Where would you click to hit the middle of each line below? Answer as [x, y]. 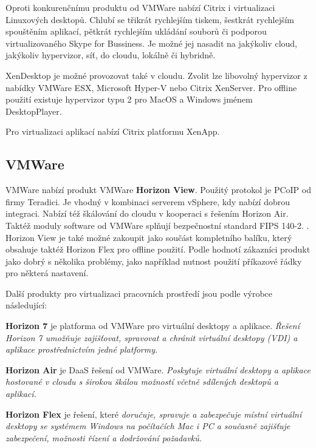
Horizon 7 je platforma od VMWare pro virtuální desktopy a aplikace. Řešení [153, 326]
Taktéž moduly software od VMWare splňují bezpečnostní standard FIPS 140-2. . [157, 225]
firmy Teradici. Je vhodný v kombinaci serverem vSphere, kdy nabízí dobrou [148, 201]
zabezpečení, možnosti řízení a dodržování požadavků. [104, 437]
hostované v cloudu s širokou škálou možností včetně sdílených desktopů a [142, 382]
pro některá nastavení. [47, 273]
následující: [26, 305]
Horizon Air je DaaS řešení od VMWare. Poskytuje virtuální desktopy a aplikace [158, 369]
